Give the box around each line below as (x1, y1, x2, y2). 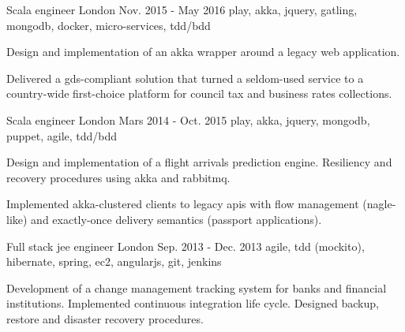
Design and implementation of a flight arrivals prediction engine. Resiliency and (6, 154, 392, 170)
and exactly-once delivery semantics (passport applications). (31, 211, 322, 227)
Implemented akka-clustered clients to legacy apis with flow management (6, 196, 359, 212)
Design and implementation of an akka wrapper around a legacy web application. (6, 43, 400, 60)
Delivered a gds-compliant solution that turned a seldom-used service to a (6, 69, 364, 86)
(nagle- (362, 196, 396, 212)
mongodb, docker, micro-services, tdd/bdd (6, 17, 211, 33)
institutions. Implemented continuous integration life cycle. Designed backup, (6, 295, 379, 311)
